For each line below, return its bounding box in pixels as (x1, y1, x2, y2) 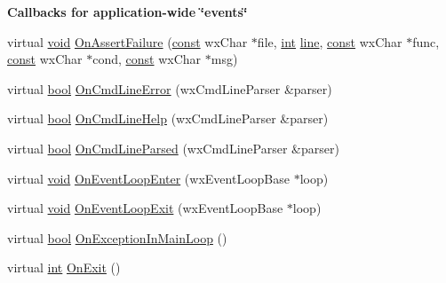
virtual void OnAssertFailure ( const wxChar (7, 32, 248, 51)
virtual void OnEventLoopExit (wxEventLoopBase (7, 199, 283, 217)
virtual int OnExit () (7, 258, 121, 277)
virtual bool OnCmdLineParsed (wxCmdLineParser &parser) (7, 138, 339, 157)
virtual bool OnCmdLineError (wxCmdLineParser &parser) (7, 79, 332, 98)
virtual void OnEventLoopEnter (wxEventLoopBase (7, 169, 290, 187)
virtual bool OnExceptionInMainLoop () (7, 228, 227, 247)
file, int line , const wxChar (257, 32, 402, 51)
